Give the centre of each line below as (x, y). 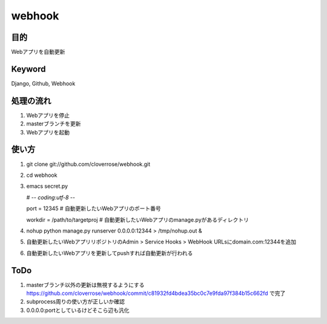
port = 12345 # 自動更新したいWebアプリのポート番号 (94, 208)
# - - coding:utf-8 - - (51, 197)
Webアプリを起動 (48, 132)
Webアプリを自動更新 (38, 52)
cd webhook (42, 175)
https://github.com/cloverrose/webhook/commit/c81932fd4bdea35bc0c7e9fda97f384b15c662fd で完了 (156, 293)
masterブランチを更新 (54, 124)
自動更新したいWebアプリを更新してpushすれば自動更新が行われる (110, 253)
